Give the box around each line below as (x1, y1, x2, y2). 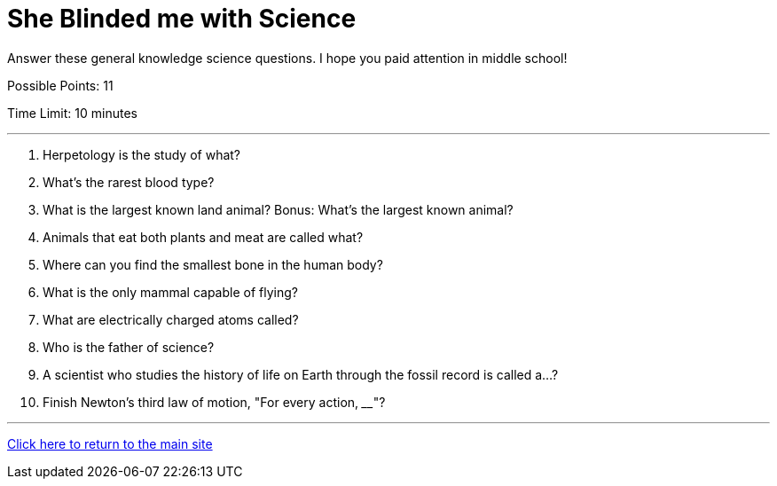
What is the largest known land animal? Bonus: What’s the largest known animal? (43, 201, 514, 217)
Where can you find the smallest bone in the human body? (43, 256, 383, 272)
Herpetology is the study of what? (43, 146, 241, 162)
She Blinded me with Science (7, 4, 357, 34)
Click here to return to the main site (7, 435, 213, 451)
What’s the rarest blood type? (43, 174, 215, 190)
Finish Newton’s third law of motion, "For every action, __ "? (43, 394, 386, 410)
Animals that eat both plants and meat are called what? (43, 229, 364, 245)
